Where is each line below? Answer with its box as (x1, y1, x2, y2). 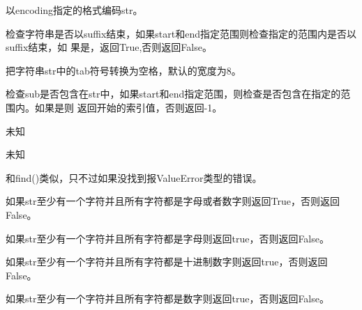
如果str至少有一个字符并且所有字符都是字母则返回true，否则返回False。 (6, 231, 329, 245)
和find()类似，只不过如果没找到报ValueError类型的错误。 (6, 170, 262, 185)
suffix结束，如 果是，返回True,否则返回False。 (6, 40, 212, 54)
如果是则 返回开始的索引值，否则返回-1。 (34, 100, 223, 114)
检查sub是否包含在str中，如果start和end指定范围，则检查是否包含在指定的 (6, 86, 341, 101)
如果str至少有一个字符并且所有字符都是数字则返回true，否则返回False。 (6, 291, 329, 306)
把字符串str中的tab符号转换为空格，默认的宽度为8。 (6, 63, 241, 77)
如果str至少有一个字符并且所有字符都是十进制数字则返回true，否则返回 (6, 254, 328, 269)
